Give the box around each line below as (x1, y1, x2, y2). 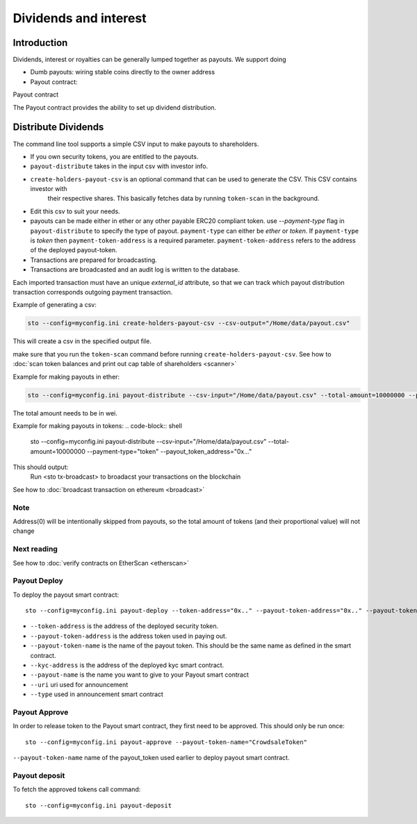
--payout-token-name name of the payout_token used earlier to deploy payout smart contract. (13, 754, 290, 762)
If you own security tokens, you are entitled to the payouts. (30, 152, 199, 160)
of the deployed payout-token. (30, 246, 117, 254)
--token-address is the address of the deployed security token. (30, 622, 219, 630)
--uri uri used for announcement (30, 680, 129, 689)
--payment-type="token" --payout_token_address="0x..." (87, 447, 252, 455)
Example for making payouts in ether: (13, 372, 120, 381)
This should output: (13, 463, 69, 472)
